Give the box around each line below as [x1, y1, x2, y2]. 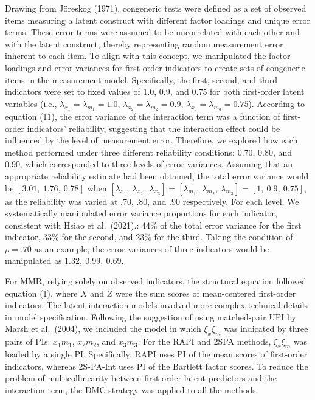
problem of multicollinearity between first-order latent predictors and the [5, 371, 277, 384]
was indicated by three [224, 322, 308, 335]
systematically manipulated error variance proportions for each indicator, [5, 207, 277, 219]
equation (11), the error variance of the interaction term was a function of [5, 109, 280, 122]
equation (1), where [5, 286, 78, 299]
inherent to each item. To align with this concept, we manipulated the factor [5, 49, 291, 62]
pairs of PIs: [5, 335, 50, 348]
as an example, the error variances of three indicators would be [34, 242, 269, 255]
